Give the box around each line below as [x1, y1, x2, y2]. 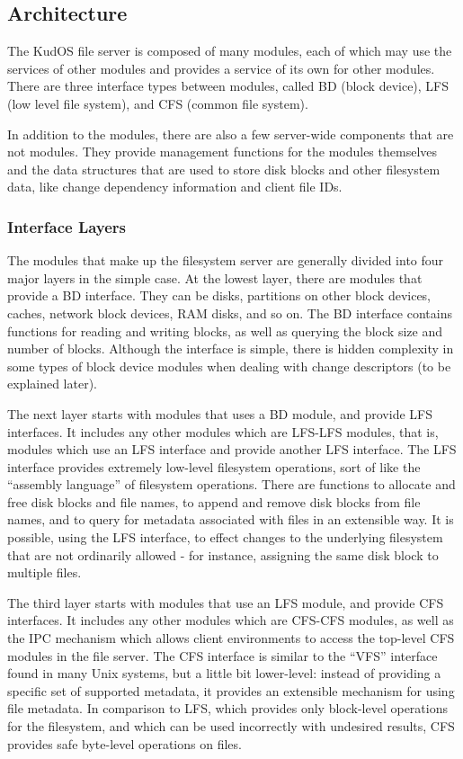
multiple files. [7, 563, 82, 582]
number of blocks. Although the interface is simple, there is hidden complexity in [7, 339, 454, 358]
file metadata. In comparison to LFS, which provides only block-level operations [7, 699, 448, 718]
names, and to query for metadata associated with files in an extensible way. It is [7, 510, 454, 529]
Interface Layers [7, 215, 127, 237]
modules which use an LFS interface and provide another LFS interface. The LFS [7, 440, 457, 459]
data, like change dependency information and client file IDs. [7, 177, 343, 196]
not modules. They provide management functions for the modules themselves [7, 142, 438, 161]
